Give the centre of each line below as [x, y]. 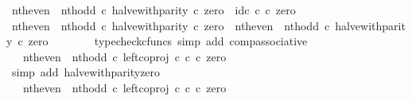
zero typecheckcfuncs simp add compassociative [168, 41]
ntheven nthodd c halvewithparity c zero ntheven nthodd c [171, 25]
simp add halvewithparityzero [86, 72]
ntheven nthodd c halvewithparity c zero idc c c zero [154, 10]
